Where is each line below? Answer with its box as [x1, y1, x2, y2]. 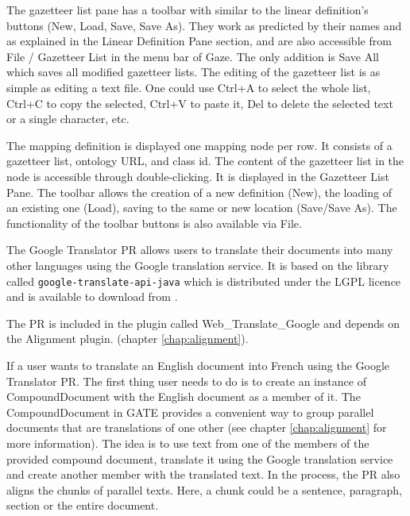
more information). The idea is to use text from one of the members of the [6, 434, 369, 451]
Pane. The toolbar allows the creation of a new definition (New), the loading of [6, 183, 392, 200]
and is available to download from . [6, 288, 178, 305]
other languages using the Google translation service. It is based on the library [6, 256, 389, 273]
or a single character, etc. [6, 110, 130, 127]
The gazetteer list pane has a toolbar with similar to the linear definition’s [6, 2, 369, 17]
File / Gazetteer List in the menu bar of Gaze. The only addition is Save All [6, 48, 380, 64]
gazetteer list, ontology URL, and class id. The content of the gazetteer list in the [6, 152, 404, 169]
